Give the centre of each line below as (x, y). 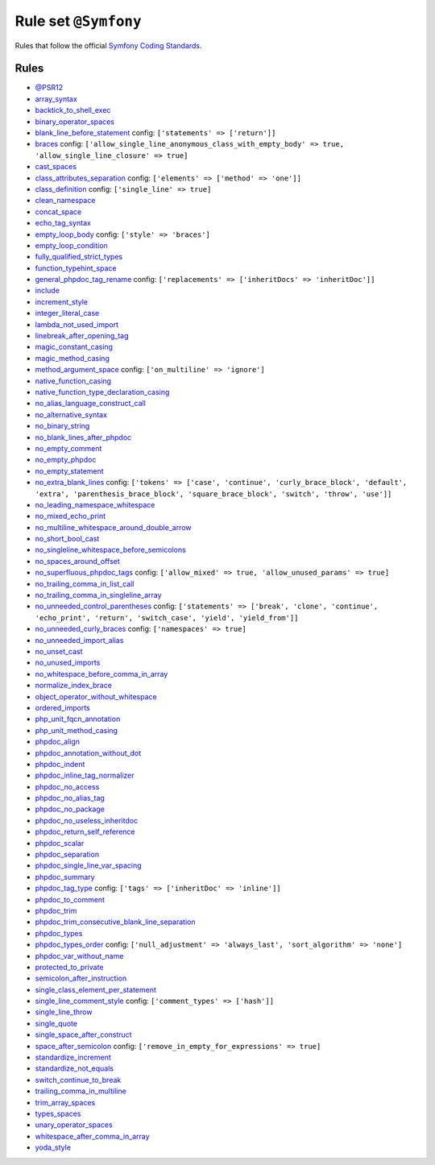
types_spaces (58, 1113)
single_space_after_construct (83, 1034)
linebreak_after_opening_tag (82, 336)
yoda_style (53, 1147)
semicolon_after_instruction (81, 978)
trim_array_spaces (65, 1102)
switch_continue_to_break (78, 1080)
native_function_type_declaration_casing (102, 392)
